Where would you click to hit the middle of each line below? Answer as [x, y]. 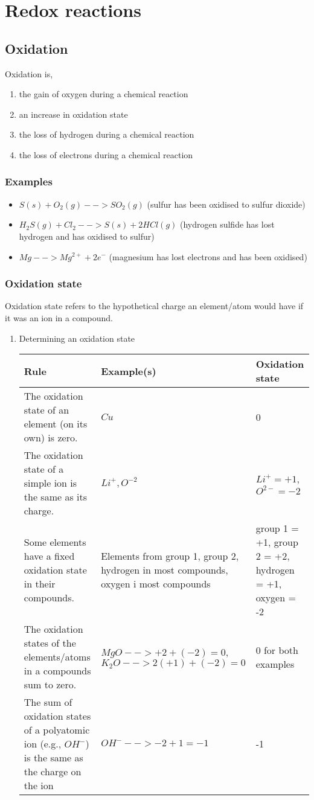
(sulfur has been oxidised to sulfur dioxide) [226, 204]
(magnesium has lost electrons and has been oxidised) [208, 256]
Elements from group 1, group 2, [170, 556]
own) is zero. [51, 438]
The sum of [48, 702]
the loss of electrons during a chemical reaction [106, 154]
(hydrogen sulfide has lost [227, 224]
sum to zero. [50, 685]
